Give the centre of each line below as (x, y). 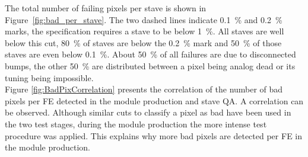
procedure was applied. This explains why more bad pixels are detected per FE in (154, 135)
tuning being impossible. (49, 77)
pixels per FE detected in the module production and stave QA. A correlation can (154, 100)
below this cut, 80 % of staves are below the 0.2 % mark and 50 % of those (143, 42)
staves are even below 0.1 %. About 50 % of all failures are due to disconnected (150, 54)
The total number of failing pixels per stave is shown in (106, 8)
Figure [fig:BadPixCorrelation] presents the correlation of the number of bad (144, 89)
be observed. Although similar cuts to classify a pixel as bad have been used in (148, 112)
